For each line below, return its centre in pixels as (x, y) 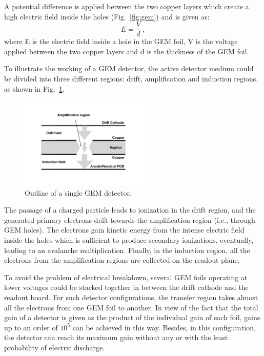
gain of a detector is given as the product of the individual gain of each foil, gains (132, 317)
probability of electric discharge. (55, 347)
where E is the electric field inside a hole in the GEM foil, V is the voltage (121, 41)
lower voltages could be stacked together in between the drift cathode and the (126, 287)
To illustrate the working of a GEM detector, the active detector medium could (129, 68)
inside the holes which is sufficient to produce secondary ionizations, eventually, (129, 239)
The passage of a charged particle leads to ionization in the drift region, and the (130, 210)
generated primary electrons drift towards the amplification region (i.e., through (130, 219)
